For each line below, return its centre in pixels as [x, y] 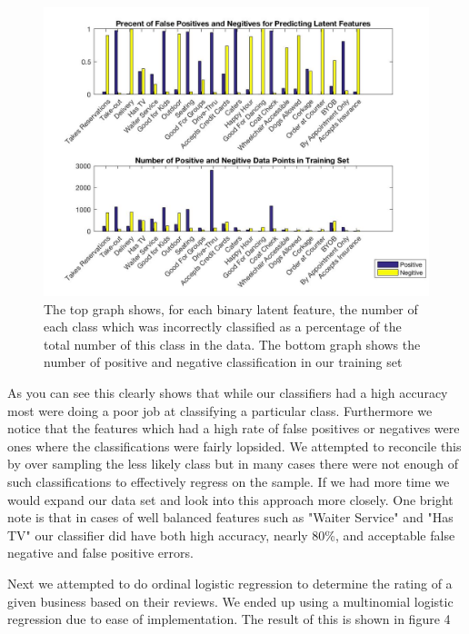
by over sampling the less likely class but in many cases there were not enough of [233, 464]
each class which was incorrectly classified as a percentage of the [223, 327]
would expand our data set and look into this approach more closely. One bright [230, 499]
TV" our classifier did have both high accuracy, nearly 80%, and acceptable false [231, 535]
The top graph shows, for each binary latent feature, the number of [231, 308]
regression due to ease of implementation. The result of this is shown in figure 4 [229, 619]
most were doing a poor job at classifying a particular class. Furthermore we [220, 410]
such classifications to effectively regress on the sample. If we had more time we [229, 481]
